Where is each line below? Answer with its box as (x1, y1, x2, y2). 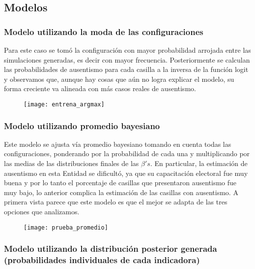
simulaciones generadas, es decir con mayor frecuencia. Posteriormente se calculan (4, 54, 250, 65)
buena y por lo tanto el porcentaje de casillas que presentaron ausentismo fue (4, 177, 237, 188)
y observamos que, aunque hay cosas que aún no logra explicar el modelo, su (4, 73, 234, 84)
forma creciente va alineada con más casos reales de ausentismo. (4, 83, 196, 94)
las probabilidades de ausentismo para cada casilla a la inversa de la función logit (4, 64, 249, 74)
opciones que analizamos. (4, 206, 80, 216)
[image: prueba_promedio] (24, 224, 108, 231)
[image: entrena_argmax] (24, 101, 105, 108)
